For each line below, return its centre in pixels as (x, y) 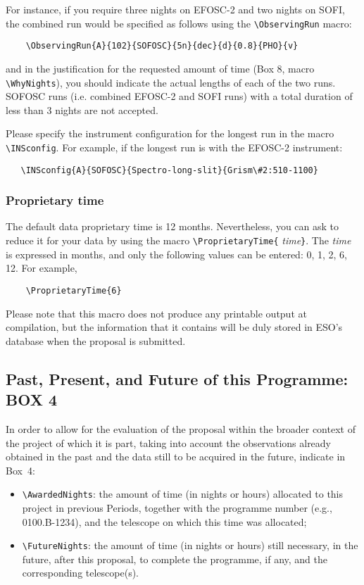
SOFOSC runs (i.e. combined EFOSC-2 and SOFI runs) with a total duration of (179, 96)
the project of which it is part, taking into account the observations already (169, 442)
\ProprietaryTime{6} (74, 290)
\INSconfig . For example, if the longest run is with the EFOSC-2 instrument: (174, 147)
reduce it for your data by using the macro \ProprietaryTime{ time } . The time (178, 240)
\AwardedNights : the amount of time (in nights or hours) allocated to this (183, 494)
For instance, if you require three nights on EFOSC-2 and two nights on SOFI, (175, 9)
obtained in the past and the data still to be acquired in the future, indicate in (176, 457)
